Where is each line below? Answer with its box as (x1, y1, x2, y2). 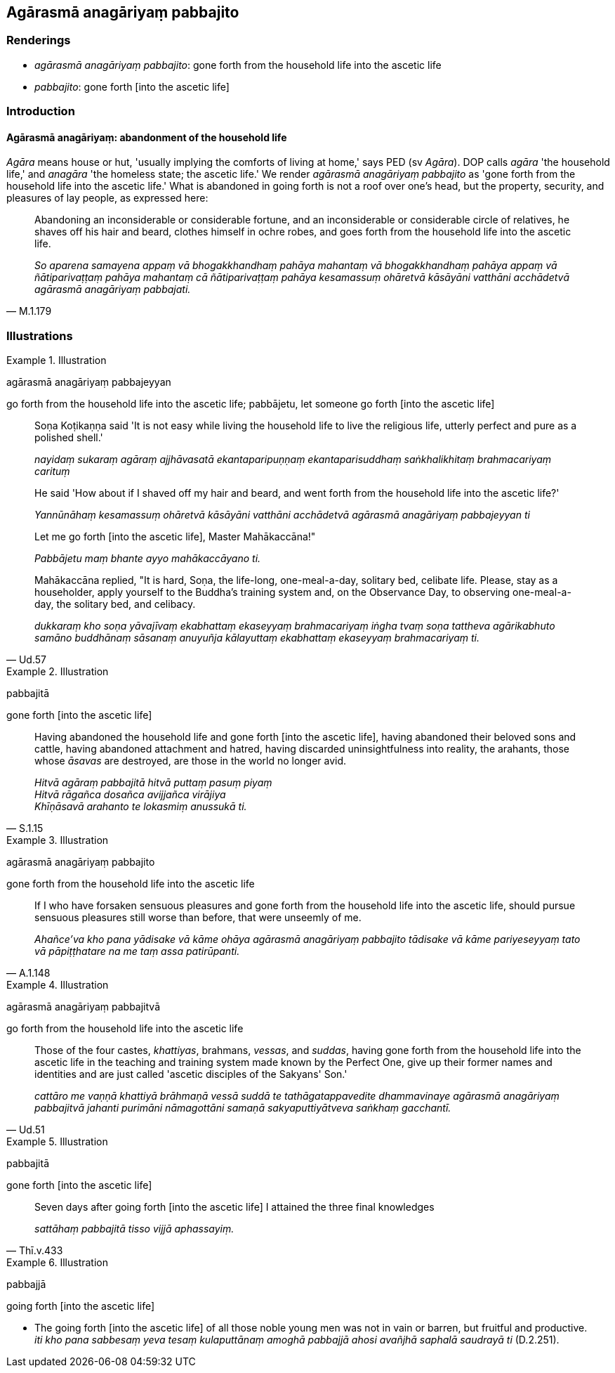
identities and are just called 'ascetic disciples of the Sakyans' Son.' (34, 1068, 348, 1081)
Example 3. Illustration (6, 834, 109, 847)
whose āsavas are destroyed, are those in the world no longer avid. (34, 755, 347, 767)
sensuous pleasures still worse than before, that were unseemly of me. (34, 911, 362, 924)
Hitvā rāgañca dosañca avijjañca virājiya (34, 788, 226, 801)
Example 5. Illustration (6, 1136, 108, 1148)
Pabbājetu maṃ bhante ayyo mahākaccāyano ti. (34, 552, 261, 565)
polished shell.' (34, 431, 103, 444)
